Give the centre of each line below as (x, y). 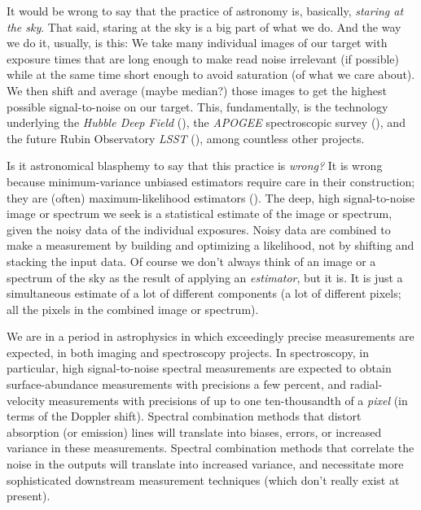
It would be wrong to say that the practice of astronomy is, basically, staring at (205, 11)
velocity (26, 400)
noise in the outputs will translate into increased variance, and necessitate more (205, 464)
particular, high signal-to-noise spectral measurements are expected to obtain (199, 368)
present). (29, 496)
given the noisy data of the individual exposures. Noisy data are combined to (199, 229)
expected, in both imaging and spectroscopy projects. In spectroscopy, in (188, 352)
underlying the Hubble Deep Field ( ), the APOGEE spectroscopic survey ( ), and (206, 122)
